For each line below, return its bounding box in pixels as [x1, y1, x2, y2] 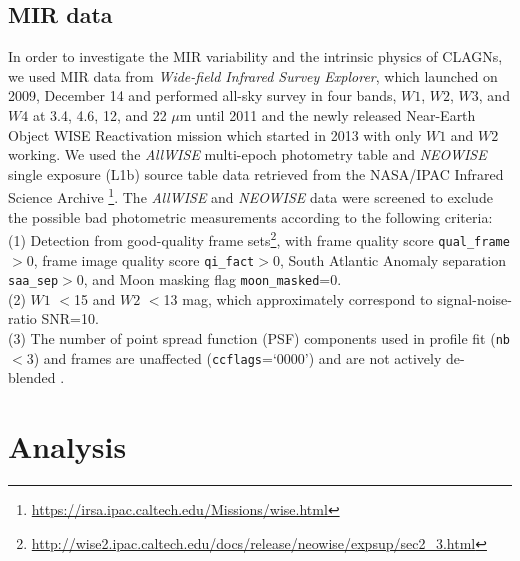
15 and [74, 288, 116, 309]
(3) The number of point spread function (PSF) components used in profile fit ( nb [8, 328, 511, 349]
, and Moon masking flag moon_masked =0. [83, 269, 342, 290]
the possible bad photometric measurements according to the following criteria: [8, 206, 493, 227]
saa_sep [8, 274, 59, 289]
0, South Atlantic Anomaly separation [272, 249, 506, 270]
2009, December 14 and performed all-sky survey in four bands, [8, 85, 397, 106]
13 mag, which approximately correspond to [163, 288, 433, 309]
